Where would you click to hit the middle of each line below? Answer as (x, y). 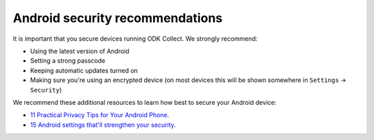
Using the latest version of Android (80, 51)
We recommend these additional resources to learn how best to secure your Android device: (145, 102)
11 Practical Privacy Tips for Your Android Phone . (100, 115)
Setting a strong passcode (68, 61)
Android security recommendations (118, 18)
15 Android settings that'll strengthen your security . (103, 125)
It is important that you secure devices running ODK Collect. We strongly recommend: (135, 39)
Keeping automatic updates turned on (84, 70)
